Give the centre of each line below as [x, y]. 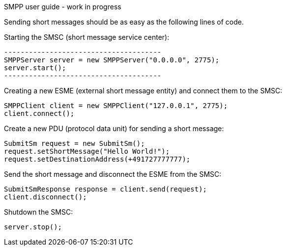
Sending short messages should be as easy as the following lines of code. [124, 22]
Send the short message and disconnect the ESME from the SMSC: [113, 174]
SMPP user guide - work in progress [63, 7]
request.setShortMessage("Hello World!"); [87, 151]
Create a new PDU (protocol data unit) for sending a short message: [114, 128]
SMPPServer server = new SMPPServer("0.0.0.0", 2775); [112, 60]
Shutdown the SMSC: [39, 212]
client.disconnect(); [45, 197]
